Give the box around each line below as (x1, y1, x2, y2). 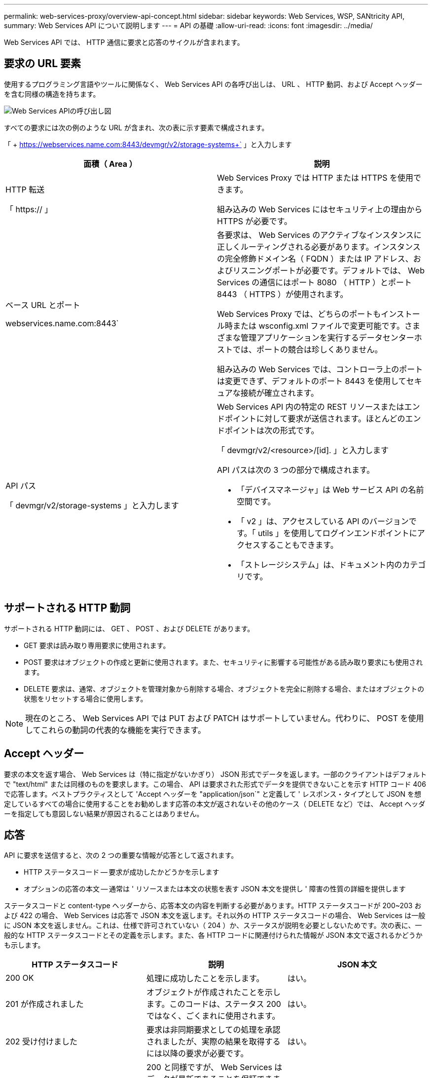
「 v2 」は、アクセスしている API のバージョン (237, 516, 409, 526)
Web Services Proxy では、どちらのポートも (217, 308, 381, 319)
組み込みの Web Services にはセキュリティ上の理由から (217, 204, 423, 214)
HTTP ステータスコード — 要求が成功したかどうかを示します (24, 868, 219, 877)
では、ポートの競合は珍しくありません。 (233, 344, 383, 354)
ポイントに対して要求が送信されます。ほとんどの (225, 413, 405, 423)
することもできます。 (260, 539, 338, 550)
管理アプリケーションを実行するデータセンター (241, 332, 414, 343)
